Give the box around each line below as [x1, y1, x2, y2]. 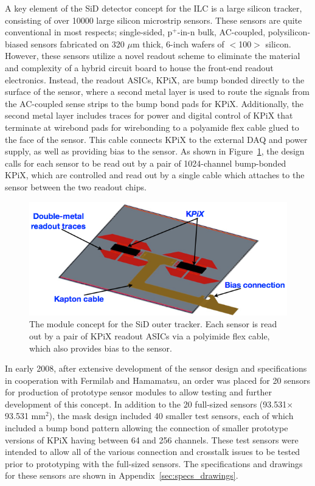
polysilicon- [268, 26, 311, 38]
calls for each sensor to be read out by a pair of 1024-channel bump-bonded [5, 156, 286, 169]
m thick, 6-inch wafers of [132, 37, 224, 50]
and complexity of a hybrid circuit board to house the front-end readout [5, 61, 274, 74]
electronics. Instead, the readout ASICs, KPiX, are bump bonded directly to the [5, 73, 305, 86]
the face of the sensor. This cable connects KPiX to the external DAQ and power [5, 133, 308, 145]
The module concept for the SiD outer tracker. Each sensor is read [29, 318, 277, 330]
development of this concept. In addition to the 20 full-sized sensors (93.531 [5, 397, 287, 410]
